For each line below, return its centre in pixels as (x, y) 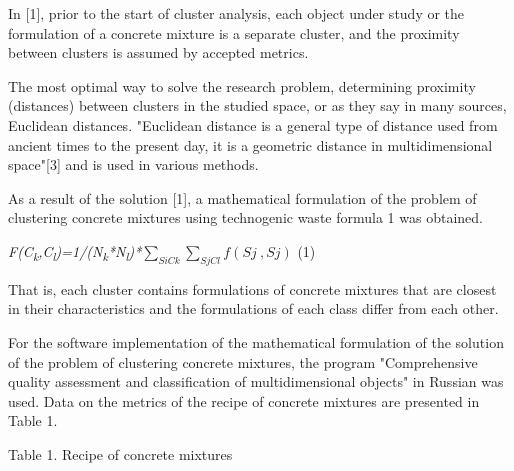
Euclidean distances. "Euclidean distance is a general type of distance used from (253, 124)
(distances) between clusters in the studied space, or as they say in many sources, (257, 105)
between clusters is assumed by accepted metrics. (158, 52)
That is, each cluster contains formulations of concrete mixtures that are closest (252, 288)
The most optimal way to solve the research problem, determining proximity (242, 85)
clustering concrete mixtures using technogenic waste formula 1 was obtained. (245, 217)
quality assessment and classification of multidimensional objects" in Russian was (256, 381)
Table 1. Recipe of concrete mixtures (120, 453)
